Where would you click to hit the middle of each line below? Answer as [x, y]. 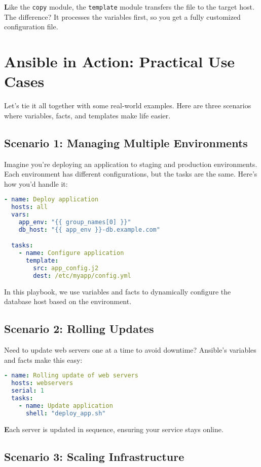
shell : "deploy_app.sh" [66, 413]
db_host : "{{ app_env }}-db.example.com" [89, 229]
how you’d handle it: [36, 183]
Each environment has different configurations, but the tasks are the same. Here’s [131, 174]
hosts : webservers [42, 383]
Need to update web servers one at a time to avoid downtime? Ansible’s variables [130, 350]
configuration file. [31, 27]
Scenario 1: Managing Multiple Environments [126, 142]
